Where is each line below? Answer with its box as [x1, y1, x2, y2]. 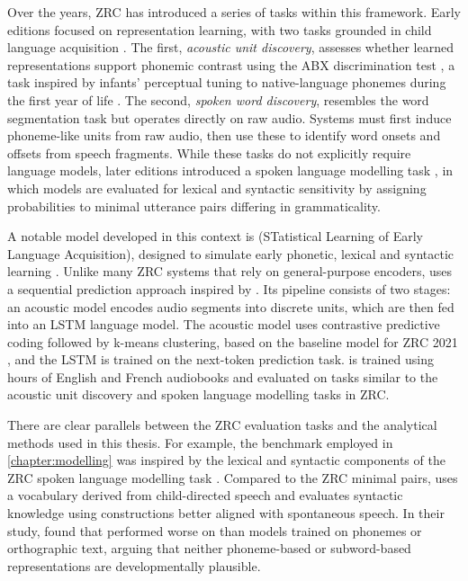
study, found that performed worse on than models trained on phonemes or [7, 521, 422, 540]
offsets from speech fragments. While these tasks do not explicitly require [7, 143, 411, 162]
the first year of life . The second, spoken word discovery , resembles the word [7, 90, 429, 109]
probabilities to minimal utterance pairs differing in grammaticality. [7, 196, 381, 215]
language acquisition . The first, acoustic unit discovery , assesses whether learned [7, 38, 454, 57]
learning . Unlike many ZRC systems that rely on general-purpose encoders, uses [7, 262, 453, 281]
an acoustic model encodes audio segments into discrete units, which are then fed [7, 297, 454, 316]
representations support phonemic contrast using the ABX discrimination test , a [7, 55, 455, 74]
